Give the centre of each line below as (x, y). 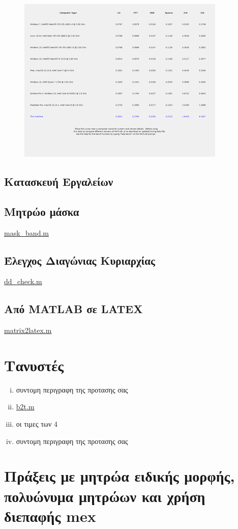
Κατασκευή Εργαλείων (59, 181)
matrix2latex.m (28, 330)
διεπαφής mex (50, 516)
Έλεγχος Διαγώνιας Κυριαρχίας (80, 260)
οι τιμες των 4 (37, 424)
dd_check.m (23, 281)
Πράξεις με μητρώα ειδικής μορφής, (120, 476)
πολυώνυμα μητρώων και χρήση (105, 496)
